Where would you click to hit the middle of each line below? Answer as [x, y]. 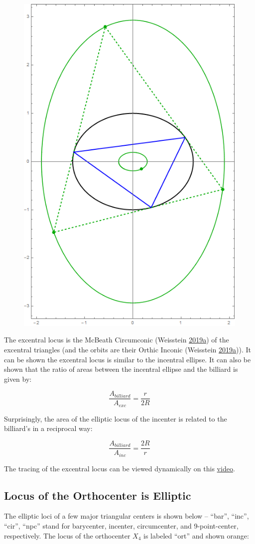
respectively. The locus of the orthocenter [67, 535]
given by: [18, 379]
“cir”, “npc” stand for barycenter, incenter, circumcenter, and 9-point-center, [121, 525]
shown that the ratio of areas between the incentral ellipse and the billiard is [121, 369]
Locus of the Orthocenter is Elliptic [98, 495]
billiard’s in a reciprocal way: [48, 428]
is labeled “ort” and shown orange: [196, 535]
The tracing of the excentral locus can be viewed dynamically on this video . [120, 468]
